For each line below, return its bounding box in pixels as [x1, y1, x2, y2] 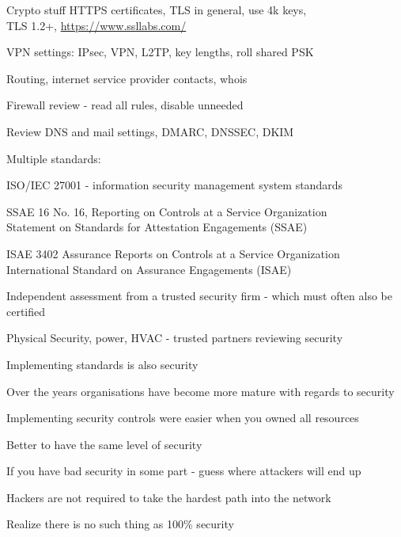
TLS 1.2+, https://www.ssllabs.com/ [6, 17, 187, 33]
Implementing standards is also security [6, 356, 199, 372]
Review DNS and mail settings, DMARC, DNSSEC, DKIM [6, 123, 294, 139]
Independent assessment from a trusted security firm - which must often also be [6, 288, 392, 304]
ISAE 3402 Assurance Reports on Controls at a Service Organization [6, 245, 340, 261]
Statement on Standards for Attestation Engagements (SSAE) [6, 219, 308, 235]
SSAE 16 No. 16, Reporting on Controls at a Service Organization [6, 203, 327, 219]
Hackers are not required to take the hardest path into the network [6, 489, 331, 505]
